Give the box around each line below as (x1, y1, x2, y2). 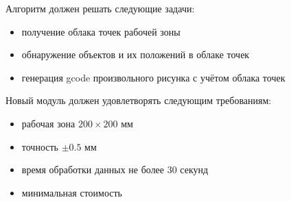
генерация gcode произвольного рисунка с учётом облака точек (21, 70, 286, 84)
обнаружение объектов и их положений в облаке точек (21, 47, 250, 62)
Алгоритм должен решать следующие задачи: (5, 1, 195, 15)
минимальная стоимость (21, 185, 122, 199)
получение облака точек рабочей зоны (21, 24, 181, 38)
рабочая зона (21, 116, 75, 130)
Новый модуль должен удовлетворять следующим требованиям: (5, 93, 272, 108)
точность (21, 139, 58, 153)
